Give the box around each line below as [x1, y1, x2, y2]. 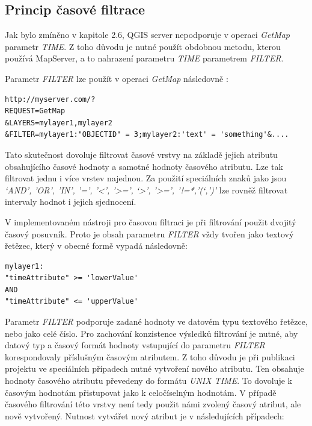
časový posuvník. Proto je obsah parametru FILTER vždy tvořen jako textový [5, 227, 294, 240]
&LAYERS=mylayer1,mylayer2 [5, 118, 112, 127]
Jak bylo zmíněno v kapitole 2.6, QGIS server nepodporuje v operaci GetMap [5, 28, 290, 41]
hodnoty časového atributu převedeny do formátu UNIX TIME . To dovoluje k [5, 374, 292, 387]
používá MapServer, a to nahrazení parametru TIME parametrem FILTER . [5, 52, 284, 64]
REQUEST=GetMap [5, 107, 66, 116]
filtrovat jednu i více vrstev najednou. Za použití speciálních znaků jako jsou [5, 172, 287, 184]
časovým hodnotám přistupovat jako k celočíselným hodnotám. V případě [5, 386, 277, 398]
